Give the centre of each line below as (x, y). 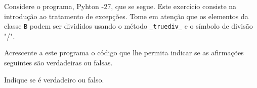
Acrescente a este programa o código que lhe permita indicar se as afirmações (124, 53)
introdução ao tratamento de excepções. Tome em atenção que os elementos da (126, 16)
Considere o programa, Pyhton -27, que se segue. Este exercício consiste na (120, 6)
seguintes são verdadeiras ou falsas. (58, 63)
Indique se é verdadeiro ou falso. (54, 79)
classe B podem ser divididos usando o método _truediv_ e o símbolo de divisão (128, 26)
